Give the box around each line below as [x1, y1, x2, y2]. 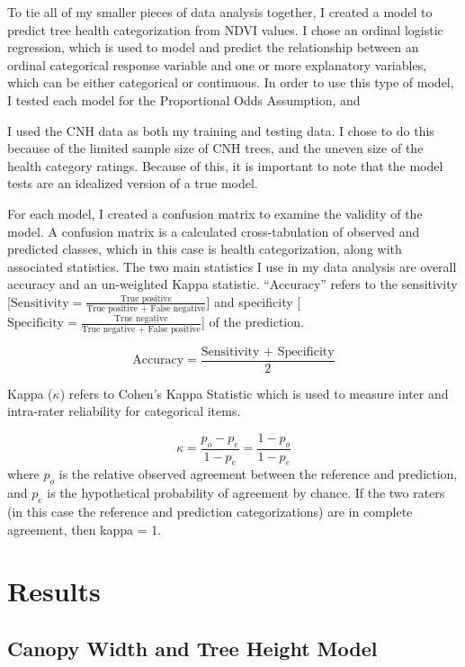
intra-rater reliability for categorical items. [7, 401, 241, 420]
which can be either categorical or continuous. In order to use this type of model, [7, 73, 454, 92]
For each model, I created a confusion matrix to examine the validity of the [7, 203, 423, 222]
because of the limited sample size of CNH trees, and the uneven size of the [7, 139, 424, 158]
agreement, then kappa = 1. [7, 519, 162, 538]
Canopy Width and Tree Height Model [7, 634, 378, 662]
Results [7, 572, 101, 609]
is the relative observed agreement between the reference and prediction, [58, 464, 458, 483]
